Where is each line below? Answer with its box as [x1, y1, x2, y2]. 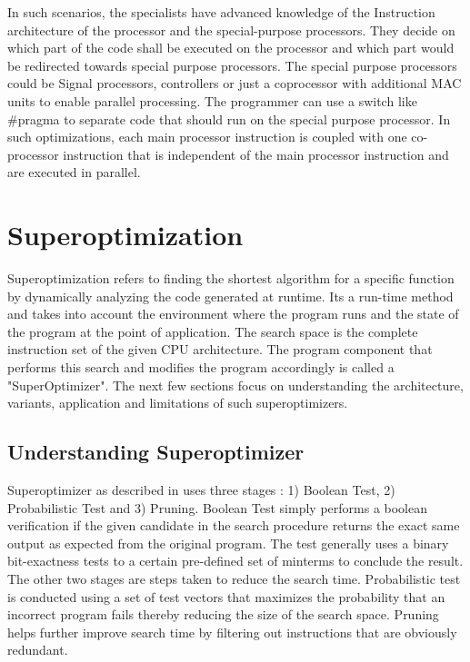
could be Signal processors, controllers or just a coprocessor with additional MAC [7, 74, 462, 93]
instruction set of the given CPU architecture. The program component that [7, 340, 433, 359]
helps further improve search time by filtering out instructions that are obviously [7, 622, 457, 641]
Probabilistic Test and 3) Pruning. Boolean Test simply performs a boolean [7, 498, 427, 517]
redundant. [7, 640, 68, 659]
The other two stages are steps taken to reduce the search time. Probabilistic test [7, 568, 461, 588]
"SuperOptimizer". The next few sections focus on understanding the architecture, [7, 375, 464, 394]
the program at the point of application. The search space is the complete [7, 321, 418, 341]
